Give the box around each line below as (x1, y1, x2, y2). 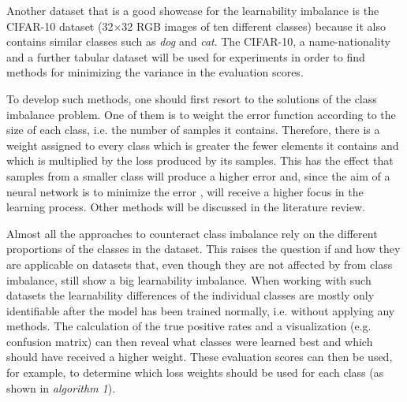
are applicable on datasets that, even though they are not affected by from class (6, 255, 393, 272)
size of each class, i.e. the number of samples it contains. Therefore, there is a (6, 121, 380, 138)
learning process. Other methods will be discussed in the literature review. (6, 199, 365, 215)
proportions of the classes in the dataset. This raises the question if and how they (6, 240, 401, 257)
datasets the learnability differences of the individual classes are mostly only (6, 287, 375, 303)
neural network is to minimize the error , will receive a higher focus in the (6, 183, 364, 199)
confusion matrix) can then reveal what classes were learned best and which (6, 333, 373, 349)
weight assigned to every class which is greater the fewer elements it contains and (6, 136, 399, 153)
